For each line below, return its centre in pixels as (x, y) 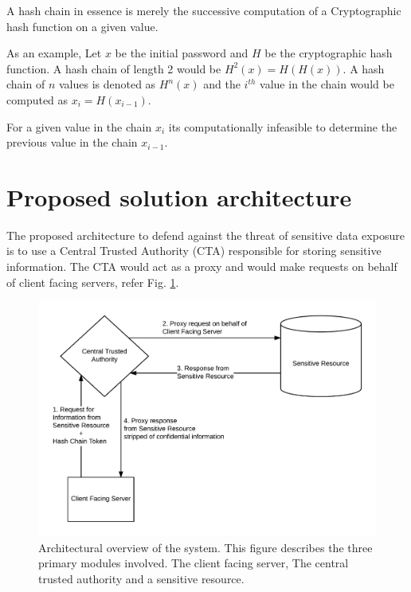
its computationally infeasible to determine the (283, 126)
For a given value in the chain (79, 126)
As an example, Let (54, 53)
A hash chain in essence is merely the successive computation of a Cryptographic (204, 10)
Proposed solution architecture (179, 196)
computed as (37, 99)
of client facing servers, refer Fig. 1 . (93, 282)
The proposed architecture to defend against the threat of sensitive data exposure (205, 235)
